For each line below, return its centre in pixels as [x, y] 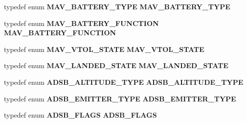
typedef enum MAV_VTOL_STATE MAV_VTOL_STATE [104, 49]
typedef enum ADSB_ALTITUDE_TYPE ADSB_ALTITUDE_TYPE [124, 82]
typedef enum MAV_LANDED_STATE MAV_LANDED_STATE [116, 65]
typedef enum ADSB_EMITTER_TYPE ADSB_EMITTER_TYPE [120, 98]
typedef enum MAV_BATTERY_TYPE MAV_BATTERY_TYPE [117, 6]
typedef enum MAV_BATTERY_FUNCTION [81, 23]
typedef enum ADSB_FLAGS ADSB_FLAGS [80, 115]
